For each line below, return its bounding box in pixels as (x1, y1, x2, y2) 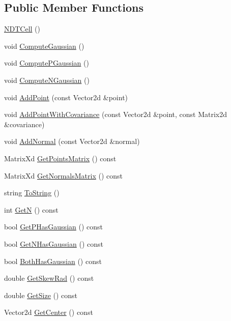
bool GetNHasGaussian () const (4, 238, 103, 249)
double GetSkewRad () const (4, 273, 94, 283)
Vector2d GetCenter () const (4, 307, 93, 317)
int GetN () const (4, 204, 59, 215)
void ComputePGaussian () (4, 57, 89, 68)
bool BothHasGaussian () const (4, 255, 102, 266)
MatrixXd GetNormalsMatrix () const (4, 170, 123, 181)
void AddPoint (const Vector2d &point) (4, 92, 128, 102)
